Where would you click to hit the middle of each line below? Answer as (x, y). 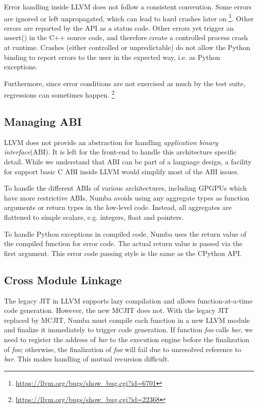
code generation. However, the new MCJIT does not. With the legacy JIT (117, 310)
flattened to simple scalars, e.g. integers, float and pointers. (94, 217)
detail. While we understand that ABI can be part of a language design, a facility (128, 162)
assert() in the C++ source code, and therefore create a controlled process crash (126, 37)
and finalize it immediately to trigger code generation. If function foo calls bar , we (129, 330)
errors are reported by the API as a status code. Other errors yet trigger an (119, 27)
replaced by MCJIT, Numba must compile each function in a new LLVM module (127, 320)
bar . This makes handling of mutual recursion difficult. (87, 359)
